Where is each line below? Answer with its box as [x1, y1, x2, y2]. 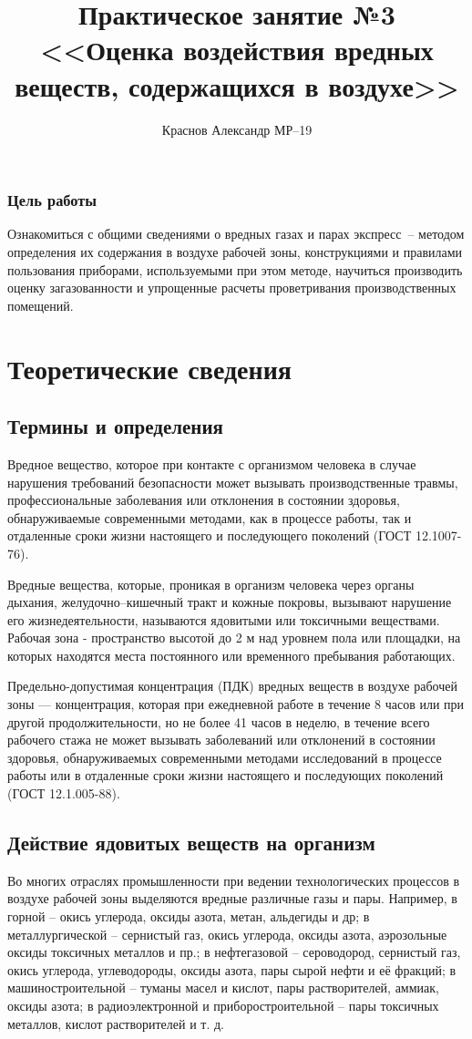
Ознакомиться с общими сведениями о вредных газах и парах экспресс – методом [7, 224, 465, 243]
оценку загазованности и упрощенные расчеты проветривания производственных [7, 278, 457, 297]
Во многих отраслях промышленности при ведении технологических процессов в [7, 870, 460, 890]
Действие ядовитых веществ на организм [7, 828, 375, 857]
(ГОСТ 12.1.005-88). [7, 784, 120, 803]
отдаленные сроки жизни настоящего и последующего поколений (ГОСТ [7, 526, 412, 545]
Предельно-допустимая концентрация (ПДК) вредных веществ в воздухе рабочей [7, 676, 457, 695]
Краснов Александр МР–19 [161, 119, 313, 139]
